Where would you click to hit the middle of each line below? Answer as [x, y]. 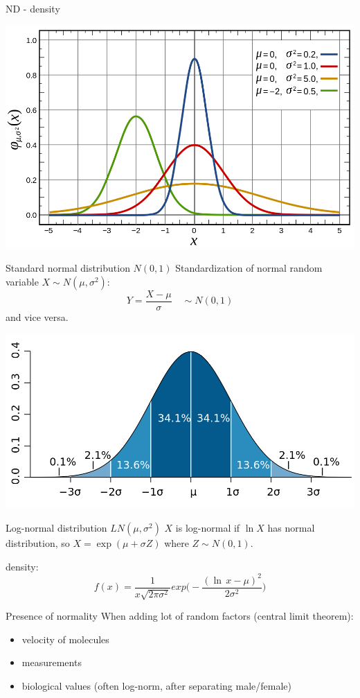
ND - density [33, 8]
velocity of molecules [65, 639]
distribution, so [38, 543]
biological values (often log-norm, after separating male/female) [156, 686]
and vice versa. [37, 316]
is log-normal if [208, 528]
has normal [291, 528]
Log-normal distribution [56, 528]
